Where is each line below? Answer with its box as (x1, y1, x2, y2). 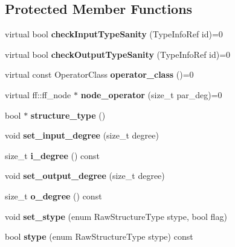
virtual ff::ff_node (5, 88, 71, 101)
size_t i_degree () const (5, 149, 100, 161)
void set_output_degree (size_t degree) (5, 169, 165, 182)
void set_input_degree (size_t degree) (5, 129, 159, 142)
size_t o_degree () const (5, 189, 102, 202)
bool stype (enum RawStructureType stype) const (5, 230, 193, 243)
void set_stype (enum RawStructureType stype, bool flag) (5, 210, 227, 222)
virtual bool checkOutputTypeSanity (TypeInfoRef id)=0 (5, 48, 231, 60)
